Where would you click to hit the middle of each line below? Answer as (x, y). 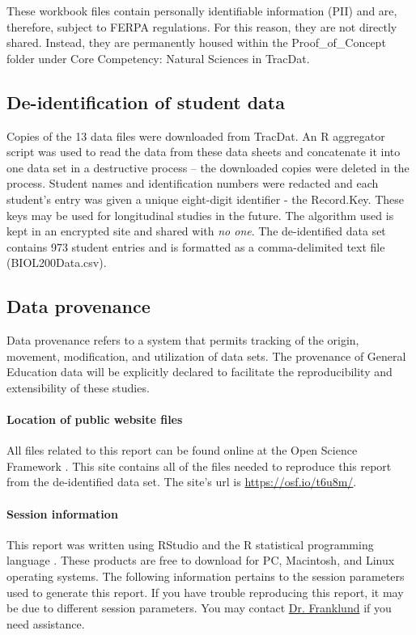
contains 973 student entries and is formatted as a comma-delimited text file (196, 246)
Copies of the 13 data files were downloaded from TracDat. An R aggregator (196, 135)
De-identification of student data (146, 102)
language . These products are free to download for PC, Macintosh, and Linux (201, 560)
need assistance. (46, 623)
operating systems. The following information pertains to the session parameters (206, 576)
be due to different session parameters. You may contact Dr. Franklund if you (199, 608)
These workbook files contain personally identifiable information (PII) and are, (202, 11)
